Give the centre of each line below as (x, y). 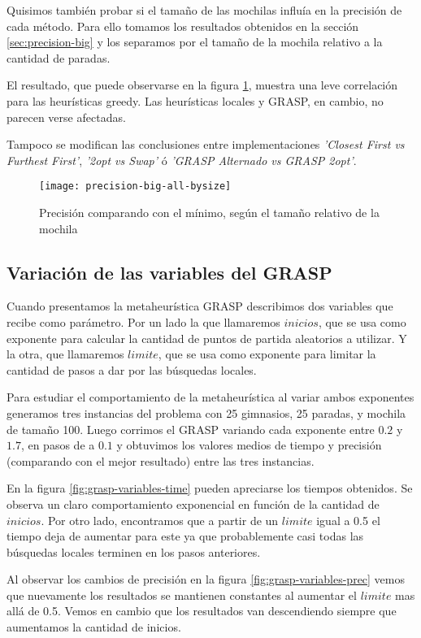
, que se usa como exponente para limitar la (267, 354)
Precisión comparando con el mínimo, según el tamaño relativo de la (209, 212)
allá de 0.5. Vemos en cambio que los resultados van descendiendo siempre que (202, 611)
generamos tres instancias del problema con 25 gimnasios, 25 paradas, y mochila (206, 412)
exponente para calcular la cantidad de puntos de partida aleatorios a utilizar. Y (207, 338)
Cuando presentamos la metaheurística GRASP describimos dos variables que (200, 306)
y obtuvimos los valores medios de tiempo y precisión (249, 445)
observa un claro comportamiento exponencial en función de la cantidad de (193, 503)
